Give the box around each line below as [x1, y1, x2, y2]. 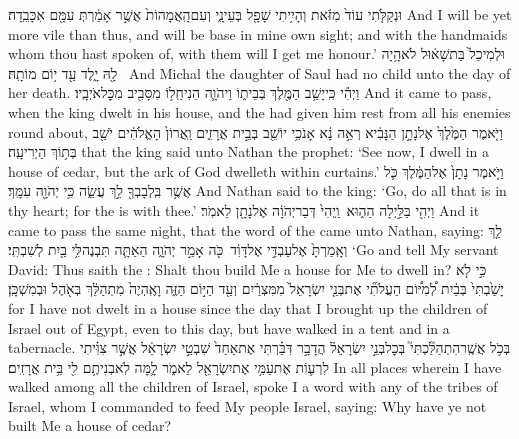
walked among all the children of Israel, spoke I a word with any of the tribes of [8, 376, 498, 397]
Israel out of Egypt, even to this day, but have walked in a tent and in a [8, 317, 450, 338]
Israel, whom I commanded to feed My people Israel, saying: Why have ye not [8, 395, 487, 416]
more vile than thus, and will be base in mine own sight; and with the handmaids [8, 23, 508, 44]
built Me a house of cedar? [8, 415, 172, 436]
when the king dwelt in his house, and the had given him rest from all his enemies [8, 101, 511, 122]
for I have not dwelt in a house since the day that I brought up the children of [8, 297, 488, 318]
